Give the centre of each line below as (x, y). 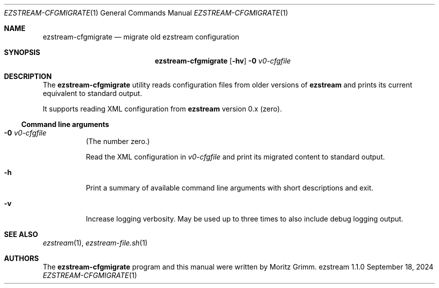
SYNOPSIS (22, 52)
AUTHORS (22, 258)
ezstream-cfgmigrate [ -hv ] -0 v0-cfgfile (223, 61)
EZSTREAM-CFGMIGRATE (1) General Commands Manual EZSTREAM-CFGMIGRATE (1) (146, 13)
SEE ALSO (21, 234)
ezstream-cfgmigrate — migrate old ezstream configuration (141, 37)
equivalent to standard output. (92, 93)
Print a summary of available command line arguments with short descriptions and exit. (230, 188)
